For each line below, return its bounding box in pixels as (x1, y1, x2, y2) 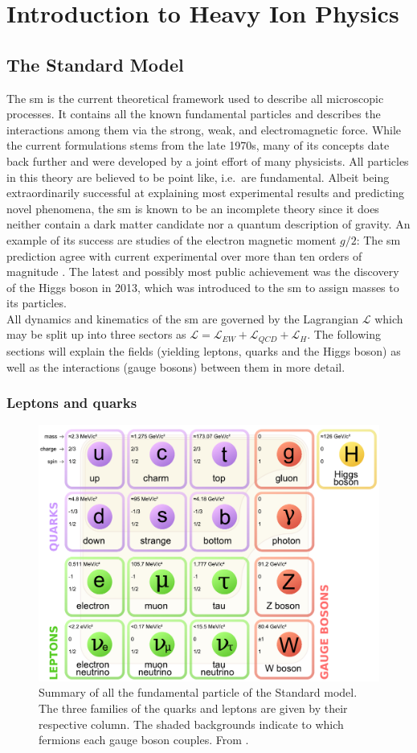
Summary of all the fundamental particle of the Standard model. (39, 684, 358, 701)
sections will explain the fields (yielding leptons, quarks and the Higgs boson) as (6, 342, 401, 359)
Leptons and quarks (6, 393, 137, 413)
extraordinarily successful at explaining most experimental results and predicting (6, 184, 405, 201)
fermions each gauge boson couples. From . (39, 731, 249, 748)
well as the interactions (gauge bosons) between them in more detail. (6, 358, 345, 375)
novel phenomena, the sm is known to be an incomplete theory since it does (6, 200, 379, 216)
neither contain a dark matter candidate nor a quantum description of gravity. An (6, 216, 411, 232)
